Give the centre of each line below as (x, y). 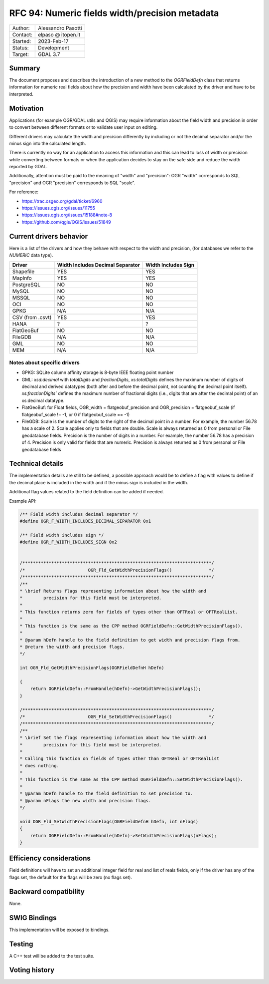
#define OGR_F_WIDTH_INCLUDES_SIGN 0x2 (68, 542)
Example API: (23, 501)
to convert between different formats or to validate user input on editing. (83, 127)
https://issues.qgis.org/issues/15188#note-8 (67, 215)
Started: (22, 41)
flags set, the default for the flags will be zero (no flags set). (70, 877)
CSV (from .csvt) (32, 317)
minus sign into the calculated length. (48, 143)
